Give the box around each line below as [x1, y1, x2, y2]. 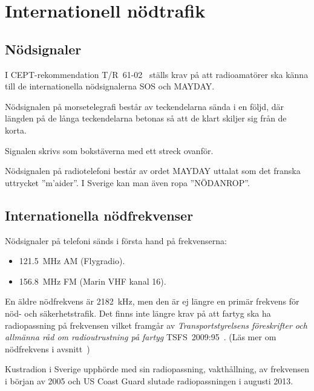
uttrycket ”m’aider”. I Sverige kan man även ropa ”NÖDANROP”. [5, 176, 250, 189]
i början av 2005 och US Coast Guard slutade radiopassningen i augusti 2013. [5, 374, 293, 387]
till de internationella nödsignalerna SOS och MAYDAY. [5, 80, 215, 92]
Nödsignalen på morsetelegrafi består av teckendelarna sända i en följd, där [5, 100, 284, 112]
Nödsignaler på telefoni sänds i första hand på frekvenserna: [5, 234, 227, 247]
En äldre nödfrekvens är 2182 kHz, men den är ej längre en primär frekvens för [5, 295, 299, 308]
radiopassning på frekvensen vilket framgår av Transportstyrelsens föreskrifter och [5, 318, 307, 331]
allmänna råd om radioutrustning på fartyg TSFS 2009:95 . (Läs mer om [5, 331, 276, 343]
